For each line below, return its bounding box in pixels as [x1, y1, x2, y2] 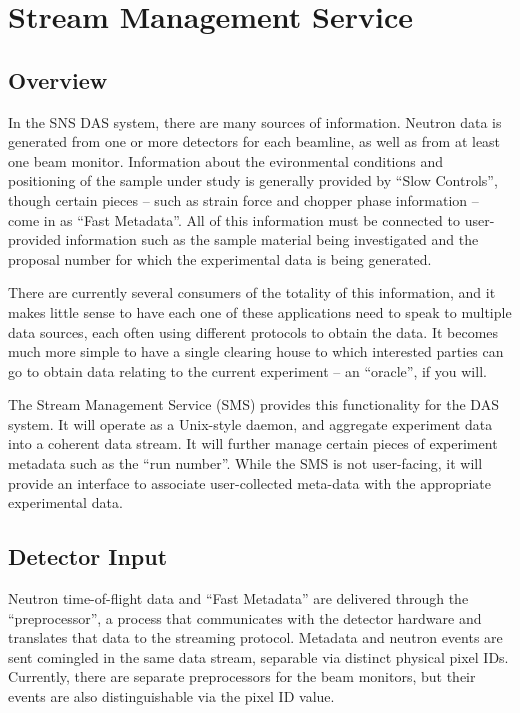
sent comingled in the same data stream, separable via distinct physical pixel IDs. [8, 646, 509, 667]
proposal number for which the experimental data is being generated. [8, 248, 432, 269]
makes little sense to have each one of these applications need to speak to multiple [8, 301, 512, 322]
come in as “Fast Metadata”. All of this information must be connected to [8, 209, 461, 230]
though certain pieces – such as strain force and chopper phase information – [8, 189, 479, 210]
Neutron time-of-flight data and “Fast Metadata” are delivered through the [8, 588, 469, 609]
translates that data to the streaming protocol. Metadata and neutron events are [8, 627, 503, 648]
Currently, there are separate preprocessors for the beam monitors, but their [8, 666, 476, 687]
